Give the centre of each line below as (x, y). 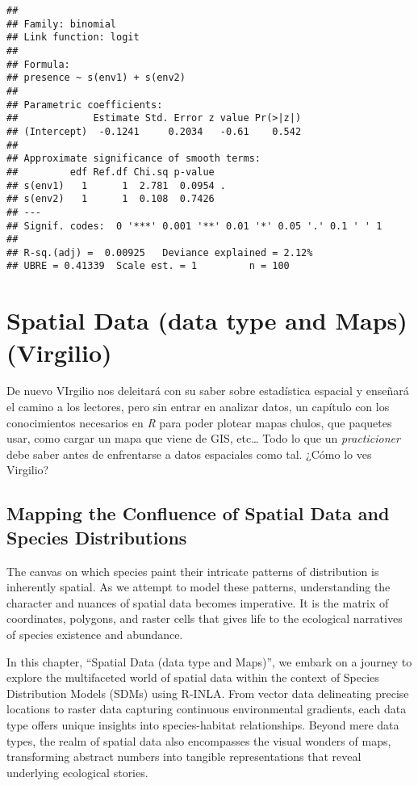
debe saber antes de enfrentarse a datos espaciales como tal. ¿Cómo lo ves (189, 454)
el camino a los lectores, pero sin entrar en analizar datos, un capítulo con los (198, 407)
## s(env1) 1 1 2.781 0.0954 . (117, 185)
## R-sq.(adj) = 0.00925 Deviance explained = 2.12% (160, 252)
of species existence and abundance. (95, 634)
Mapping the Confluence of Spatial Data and (198, 513)
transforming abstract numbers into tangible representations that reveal (184, 757)
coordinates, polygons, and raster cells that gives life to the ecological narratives (205, 618)
